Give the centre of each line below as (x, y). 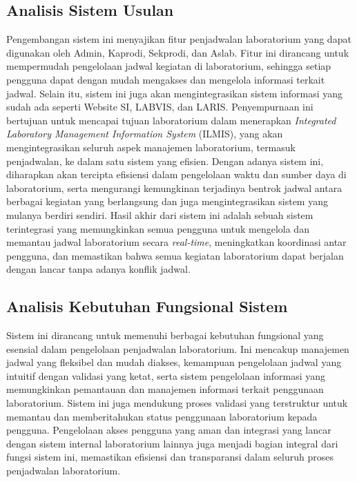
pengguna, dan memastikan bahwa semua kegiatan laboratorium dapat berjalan (175, 255)
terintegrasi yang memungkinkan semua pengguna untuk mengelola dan (158, 228)
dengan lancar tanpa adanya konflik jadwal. (98, 269)
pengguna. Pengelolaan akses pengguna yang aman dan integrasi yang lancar (169, 430)
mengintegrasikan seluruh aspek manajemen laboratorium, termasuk (151, 147)
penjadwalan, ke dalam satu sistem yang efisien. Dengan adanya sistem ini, (165, 161)
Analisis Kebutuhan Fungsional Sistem (147, 306)
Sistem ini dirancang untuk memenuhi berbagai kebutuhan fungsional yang (165, 335)
